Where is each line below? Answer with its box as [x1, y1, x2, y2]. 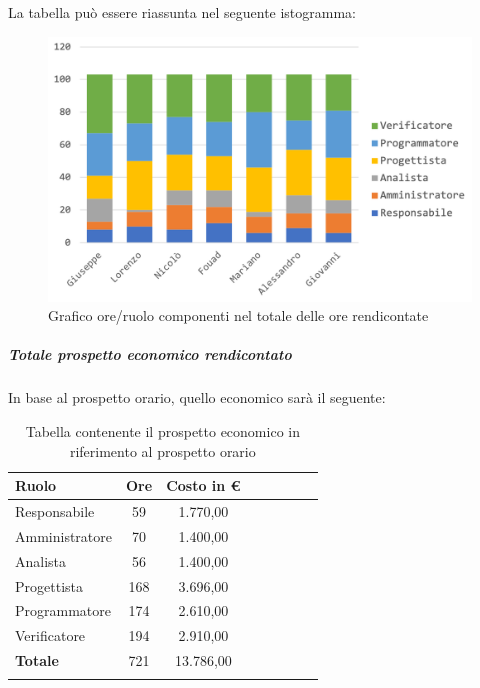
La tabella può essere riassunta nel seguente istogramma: [8, 2, 357, 22]
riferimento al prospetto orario [69, 440, 256, 461]
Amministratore [15, 525, 112, 546]
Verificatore [15, 625, 86, 646]
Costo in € [166, 475, 241, 496]
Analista [15, 550, 67, 571]
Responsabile [15, 500, 95, 521]
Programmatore [15, 600, 111, 621]
